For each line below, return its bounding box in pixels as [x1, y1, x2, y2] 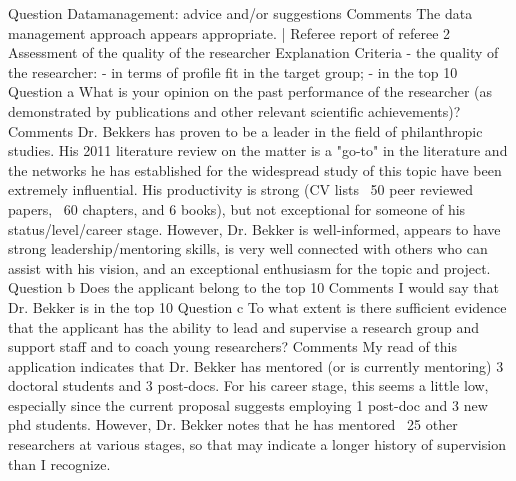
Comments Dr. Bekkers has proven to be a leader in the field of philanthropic [8, 120, 483, 141]
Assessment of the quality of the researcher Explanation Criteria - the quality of [8, 42, 499, 63]
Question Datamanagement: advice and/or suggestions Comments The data [8, 3, 473, 23]
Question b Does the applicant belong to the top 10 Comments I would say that [8, 277, 499, 298]
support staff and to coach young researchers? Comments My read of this [8, 336, 458, 357]
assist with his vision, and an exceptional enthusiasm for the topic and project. [8, 257, 491, 278]
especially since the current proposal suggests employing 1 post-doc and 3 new [8, 394, 488, 415]
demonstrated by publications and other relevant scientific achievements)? [8, 100, 461, 121]
